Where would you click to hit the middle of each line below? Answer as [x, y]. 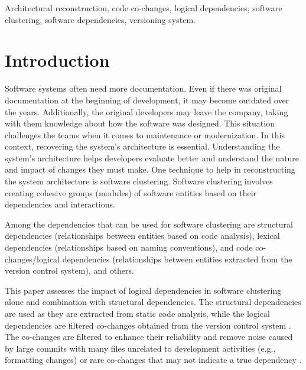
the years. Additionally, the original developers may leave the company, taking [147, 111]
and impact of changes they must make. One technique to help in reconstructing [150, 169]
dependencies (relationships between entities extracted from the [177, 259]
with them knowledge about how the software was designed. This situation [140, 123]
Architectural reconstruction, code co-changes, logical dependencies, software [144, 8]
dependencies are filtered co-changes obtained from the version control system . [148, 325]
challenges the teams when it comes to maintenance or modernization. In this [145, 134]
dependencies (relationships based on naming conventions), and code [129, 247]
